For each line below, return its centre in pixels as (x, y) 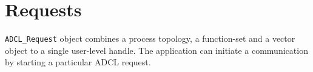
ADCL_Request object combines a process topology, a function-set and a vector (150, 38)
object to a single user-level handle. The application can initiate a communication (156, 50)
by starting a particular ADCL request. (78, 62)
